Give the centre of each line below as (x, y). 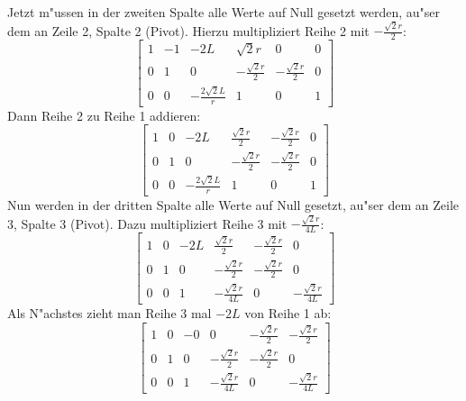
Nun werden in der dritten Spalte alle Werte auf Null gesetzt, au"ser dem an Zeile (233, 205)
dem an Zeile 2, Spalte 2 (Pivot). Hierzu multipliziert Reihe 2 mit (188, 30)
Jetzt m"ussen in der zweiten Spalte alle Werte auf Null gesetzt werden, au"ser (224, 12)
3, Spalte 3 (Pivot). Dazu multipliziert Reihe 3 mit (147, 223)
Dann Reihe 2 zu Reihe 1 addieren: (104, 115)
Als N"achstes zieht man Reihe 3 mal (110, 312)
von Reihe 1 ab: (288, 312)
